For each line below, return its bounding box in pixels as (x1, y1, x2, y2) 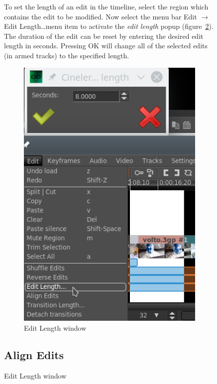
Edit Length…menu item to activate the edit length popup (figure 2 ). (4, 21, 214, 31)
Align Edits (4, 347, 64, 362)
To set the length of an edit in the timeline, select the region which (4, 1, 209, 11)
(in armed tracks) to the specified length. (4, 50, 129, 60)
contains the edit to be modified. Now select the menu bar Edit (4, 11, 197, 21)
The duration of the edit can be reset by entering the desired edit (4, 30, 204, 41)
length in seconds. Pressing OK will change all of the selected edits (4, 40, 208, 51)
